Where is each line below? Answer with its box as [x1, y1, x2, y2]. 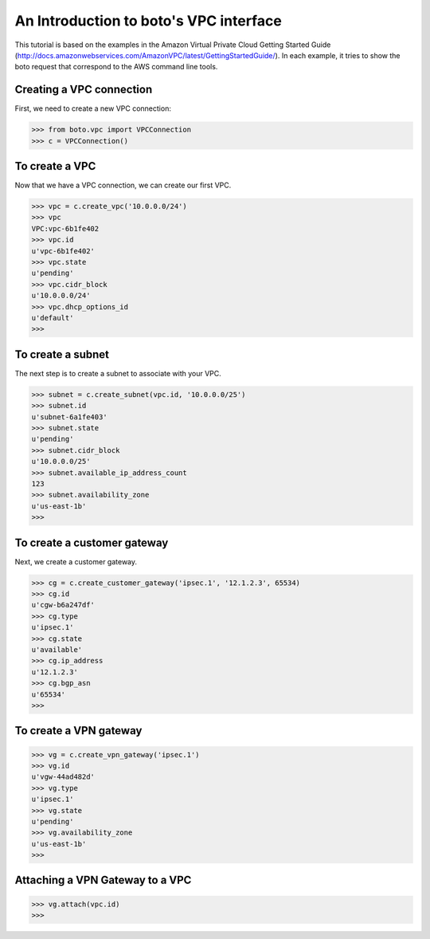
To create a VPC [14, 159, 96, 173]
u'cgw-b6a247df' [31, 600, 96, 610]
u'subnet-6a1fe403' [31, 412, 107, 422]
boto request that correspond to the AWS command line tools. [14, 62, 218, 72]
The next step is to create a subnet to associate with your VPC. [14, 368, 222, 378]
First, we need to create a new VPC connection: [14, 104, 171, 113]
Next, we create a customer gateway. [14, 556, 138, 566]
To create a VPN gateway [14, 724, 143, 737]
